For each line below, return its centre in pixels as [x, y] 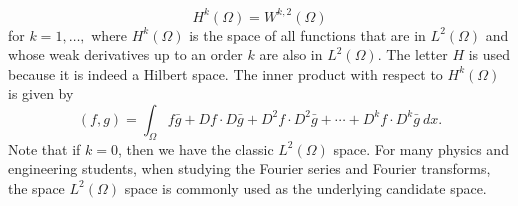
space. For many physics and [421, 148]
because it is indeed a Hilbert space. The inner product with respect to [225, 73]
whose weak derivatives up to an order [125, 54]
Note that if [44, 148]
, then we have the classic [195, 148]
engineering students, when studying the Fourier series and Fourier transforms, [249, 168]
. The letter [412, 54]
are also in [291, 54]
